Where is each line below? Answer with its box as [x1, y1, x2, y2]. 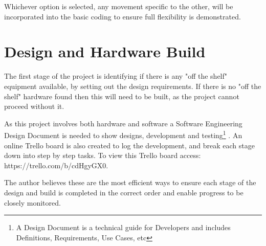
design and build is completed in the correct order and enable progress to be [4, 187, 243, 197]
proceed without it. [4, 101, 64, 111]
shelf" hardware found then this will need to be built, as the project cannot [4, 91, 239, 101]
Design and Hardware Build [4, 41, 206, 62]
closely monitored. [4, 197, 61, 208]
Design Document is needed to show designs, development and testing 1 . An [4, 128, 242, 140]
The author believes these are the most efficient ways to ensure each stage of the [4, 177, 256, 188]
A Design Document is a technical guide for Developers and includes [16, 222, 231, 233]
